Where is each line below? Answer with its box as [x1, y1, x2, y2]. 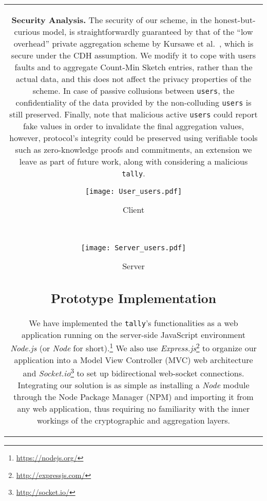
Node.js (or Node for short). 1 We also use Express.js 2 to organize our [10, 340, 257, 354]
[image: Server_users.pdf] [81, 244, 186, 252]
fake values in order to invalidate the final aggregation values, [23, 120, 244, 132]
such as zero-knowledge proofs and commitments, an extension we [15, 144, 252, 155]
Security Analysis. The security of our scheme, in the [11, 14, 212, 26]
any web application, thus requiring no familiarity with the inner [17, 403, 250, 415]
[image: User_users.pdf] [85, 187, 182, 195]
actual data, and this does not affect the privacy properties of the [15, 73, 252, 85]
